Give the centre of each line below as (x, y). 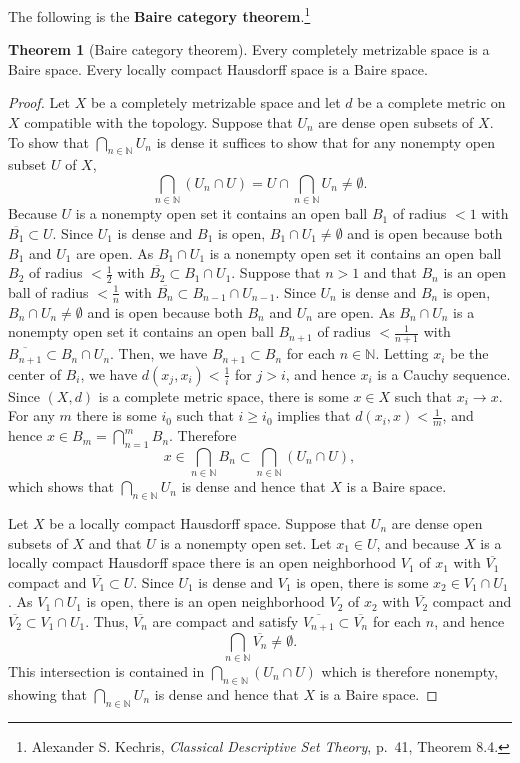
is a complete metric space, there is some (223, 395)
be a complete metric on (431, 102)
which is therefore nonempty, (409, 670)
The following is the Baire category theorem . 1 (159, 14)
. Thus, (107, 620)
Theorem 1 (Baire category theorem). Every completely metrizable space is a (249, 49)
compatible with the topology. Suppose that (158, 122)
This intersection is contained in (106, 670)
